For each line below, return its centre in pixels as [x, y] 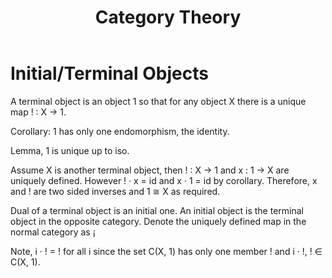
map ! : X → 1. [38, 112]
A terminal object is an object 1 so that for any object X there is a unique [158, 101]
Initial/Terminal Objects [109, 73]
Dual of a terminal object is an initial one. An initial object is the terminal [157, 210]
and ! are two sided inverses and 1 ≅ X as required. [115, 191]
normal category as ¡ [53, 232]
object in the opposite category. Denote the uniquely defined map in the [158, 221]
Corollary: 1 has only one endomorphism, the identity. [120, 131]
